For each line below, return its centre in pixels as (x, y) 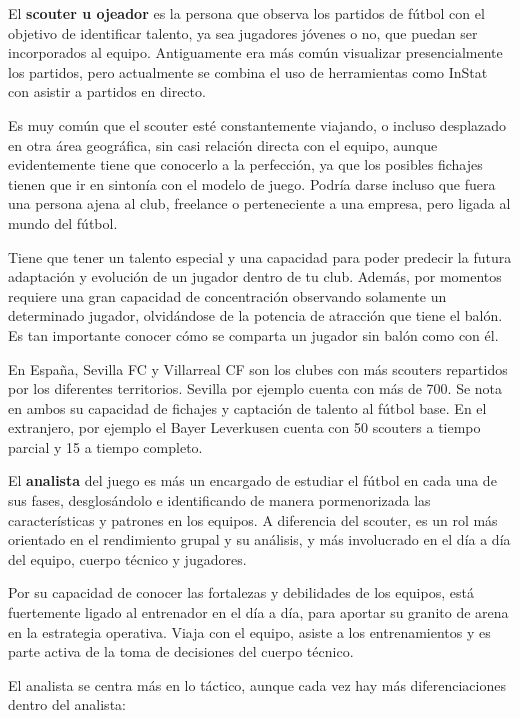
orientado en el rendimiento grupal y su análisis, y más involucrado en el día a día (259, 539)
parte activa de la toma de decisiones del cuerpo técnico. (181, 651)
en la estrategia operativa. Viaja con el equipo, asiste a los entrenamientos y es (249, 631)
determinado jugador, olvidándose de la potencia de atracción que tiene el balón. (255, 315)
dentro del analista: (67, 704)
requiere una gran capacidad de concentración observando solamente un (227, 295)
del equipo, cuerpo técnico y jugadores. (127, 558)
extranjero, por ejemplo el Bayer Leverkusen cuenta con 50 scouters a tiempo (244, 427)
